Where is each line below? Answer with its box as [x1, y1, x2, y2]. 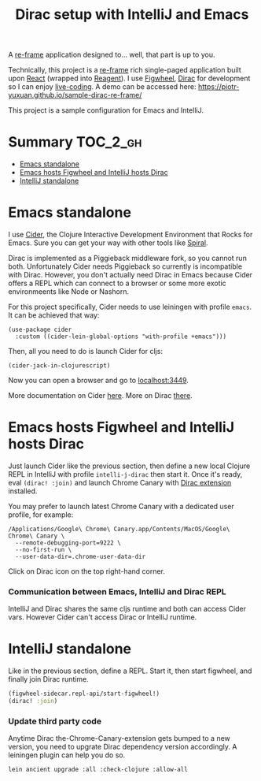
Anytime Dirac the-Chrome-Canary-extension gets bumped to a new [8, 734, 230, 743]
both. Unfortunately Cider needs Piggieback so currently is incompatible [8, 262, 242, 271]
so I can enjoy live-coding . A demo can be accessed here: [8, 82, 197, 91]
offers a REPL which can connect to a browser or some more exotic [8, 278, 226, 288]
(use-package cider [8, 325, 72, 334]
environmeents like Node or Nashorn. [8, 287, 130, 296]
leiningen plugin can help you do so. [8, 750, 126, 760]
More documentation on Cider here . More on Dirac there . [8, 391, 193, 400]
